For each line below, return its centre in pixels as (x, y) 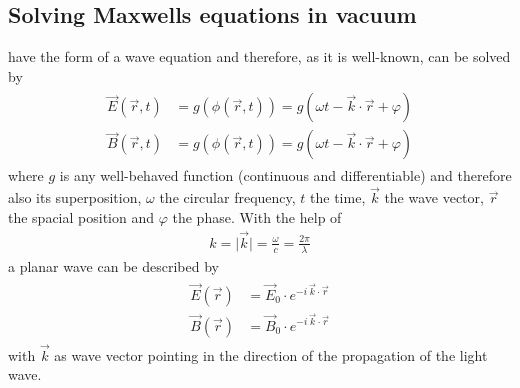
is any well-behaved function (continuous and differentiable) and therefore (285, 175)
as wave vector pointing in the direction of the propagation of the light (271, 354)
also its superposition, (75, 197)
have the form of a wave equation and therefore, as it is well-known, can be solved (259, 56)
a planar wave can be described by (113, 265)
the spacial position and (81, 216)
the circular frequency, (227, 197)
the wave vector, (434, 197)
